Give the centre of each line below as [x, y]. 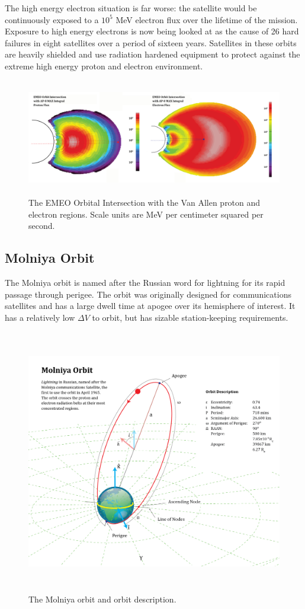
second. [42, 226]
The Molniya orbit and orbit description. [102, 599]
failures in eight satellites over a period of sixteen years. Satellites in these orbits [151, 42]
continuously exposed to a [52, 19]
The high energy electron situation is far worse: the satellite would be [131, 8]
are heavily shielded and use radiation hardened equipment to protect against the [152, 54]
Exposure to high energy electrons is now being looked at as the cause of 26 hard [152, 31]
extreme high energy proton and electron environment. [104, 66]
